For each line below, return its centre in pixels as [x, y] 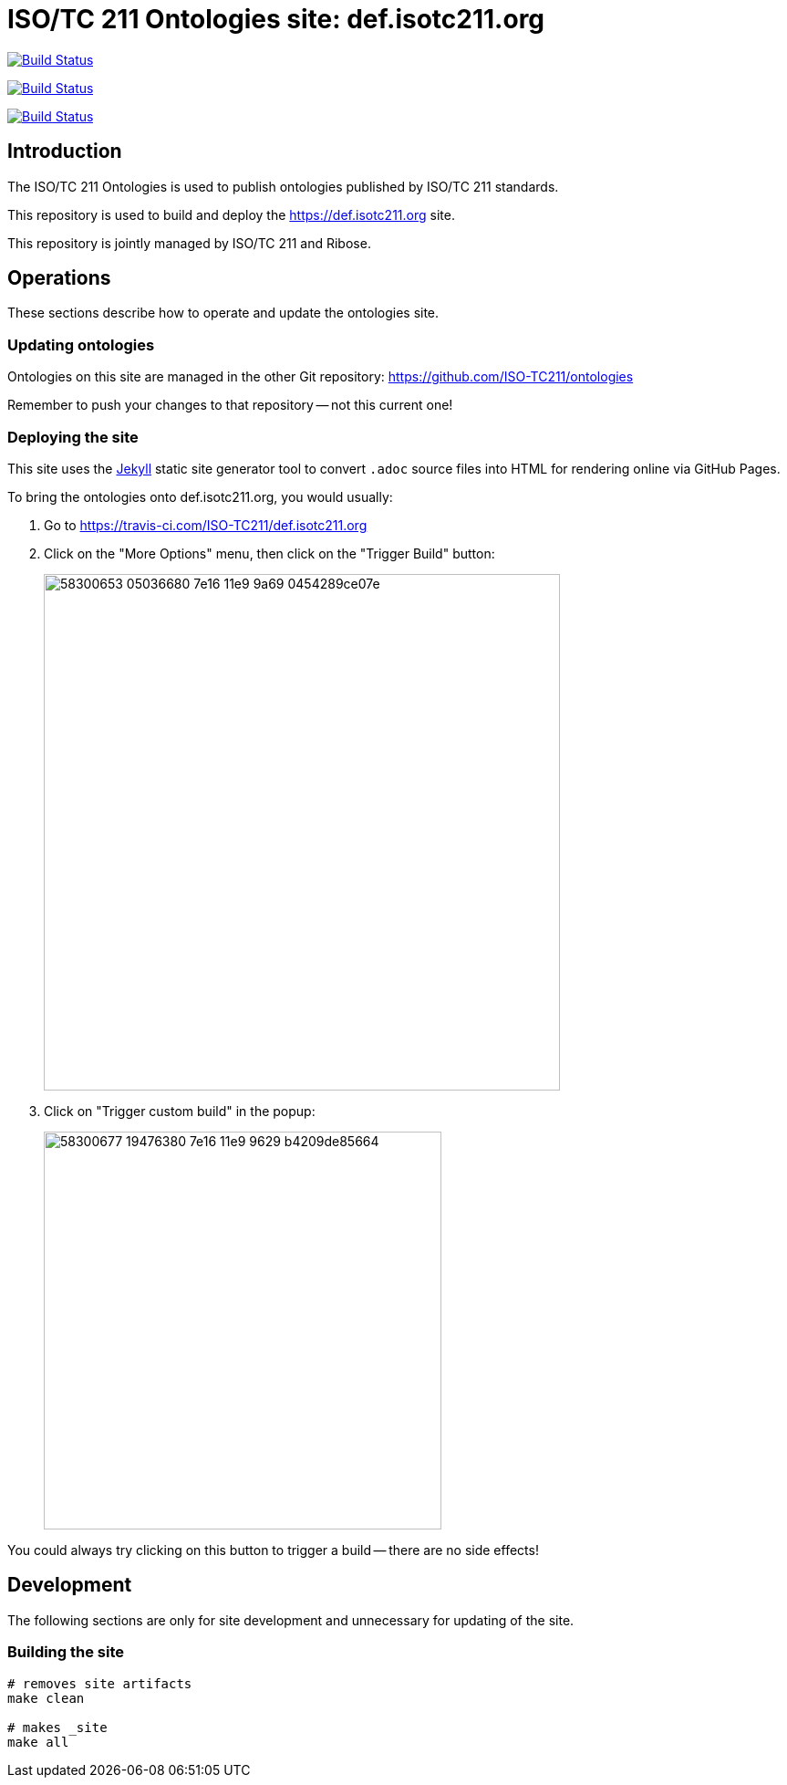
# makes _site [57, 1727]
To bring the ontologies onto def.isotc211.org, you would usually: [200, 496]
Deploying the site [73, 437]
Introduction [65, 151]
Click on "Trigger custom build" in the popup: [180, 1111]
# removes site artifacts [100, 1683]
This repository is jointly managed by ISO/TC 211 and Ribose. [189, 243]
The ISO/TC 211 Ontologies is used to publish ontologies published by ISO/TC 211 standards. [283, 186]
